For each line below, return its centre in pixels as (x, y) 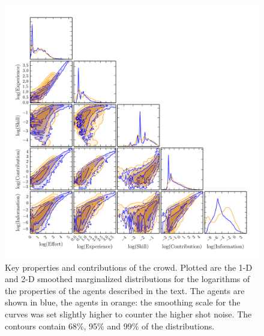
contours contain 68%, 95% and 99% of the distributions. (110, 326)
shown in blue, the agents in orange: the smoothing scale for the (123, 302)
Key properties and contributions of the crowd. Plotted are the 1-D (129, 267)
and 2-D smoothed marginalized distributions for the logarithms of (127, 279)
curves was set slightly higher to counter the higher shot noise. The (128, 314)
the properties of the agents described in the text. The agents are (125, 290)
